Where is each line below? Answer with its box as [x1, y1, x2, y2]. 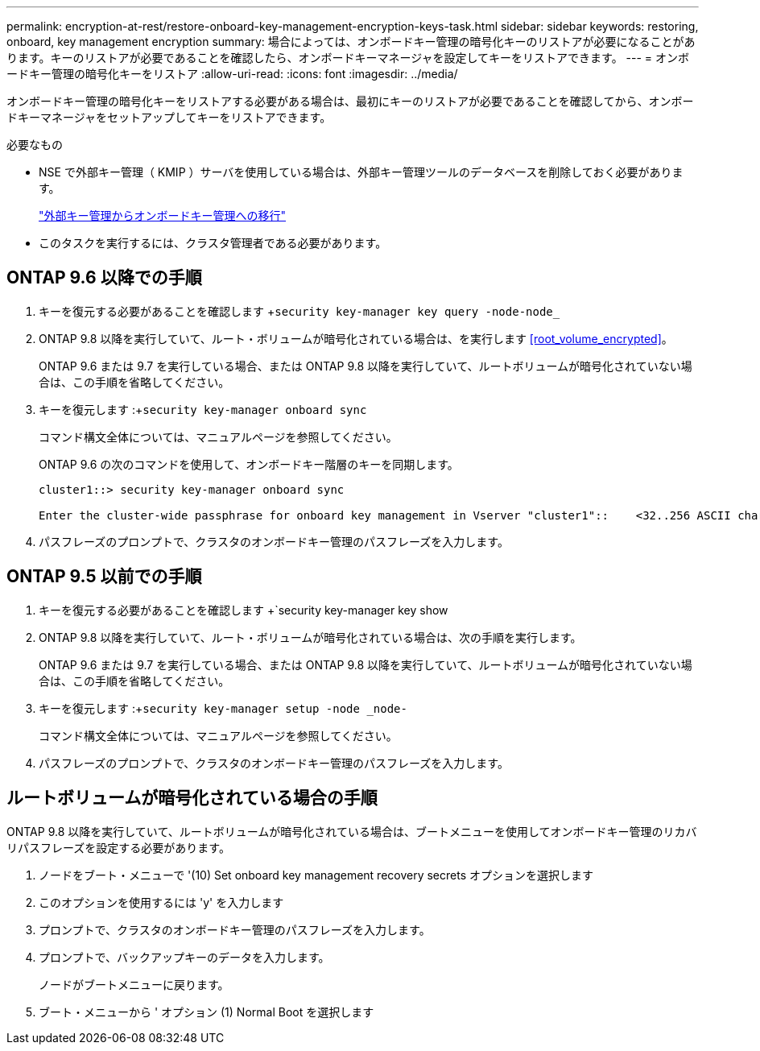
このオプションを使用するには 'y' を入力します [39, 895, 284, 909]
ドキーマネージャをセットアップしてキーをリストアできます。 [6, 110, 332, 124]
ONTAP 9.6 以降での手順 [6, 267, 202, 288]
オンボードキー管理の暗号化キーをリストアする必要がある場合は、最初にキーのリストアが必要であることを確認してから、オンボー [6, 94, 694, 108]
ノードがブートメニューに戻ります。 [39, 977, 229, 991]
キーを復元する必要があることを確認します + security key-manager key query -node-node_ [39, 304, 560, 318]
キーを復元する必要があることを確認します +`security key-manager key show [39, 602, 448, 617]
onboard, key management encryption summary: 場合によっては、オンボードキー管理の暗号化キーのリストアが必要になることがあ [6, 35, 696, 48]
